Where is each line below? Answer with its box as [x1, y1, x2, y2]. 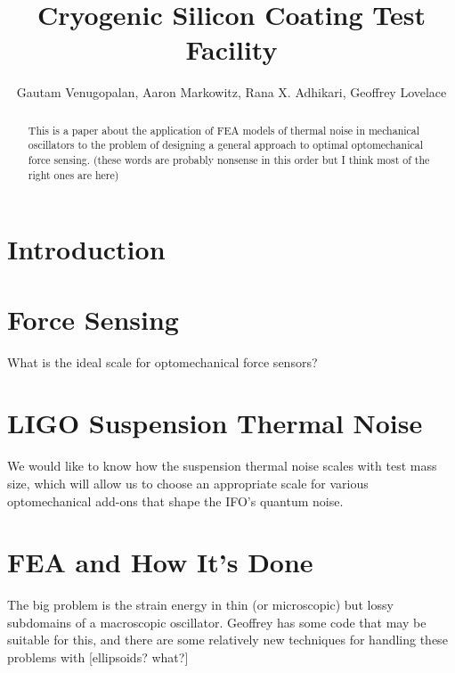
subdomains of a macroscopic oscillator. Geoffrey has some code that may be [7, 612, 427, 631]
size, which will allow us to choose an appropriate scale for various [7, 473, 369, 492]
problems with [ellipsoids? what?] [7, 648, 189, 667]
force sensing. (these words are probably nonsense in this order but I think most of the [28, 152, 430, 168]
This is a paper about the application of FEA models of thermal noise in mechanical [28, 122, 420, 137]
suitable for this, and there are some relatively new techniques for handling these [7, 630, 448, 649]
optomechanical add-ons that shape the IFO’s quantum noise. [7, 491, 344, 510]
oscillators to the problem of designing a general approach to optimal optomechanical [28, 137, 424, 152]
